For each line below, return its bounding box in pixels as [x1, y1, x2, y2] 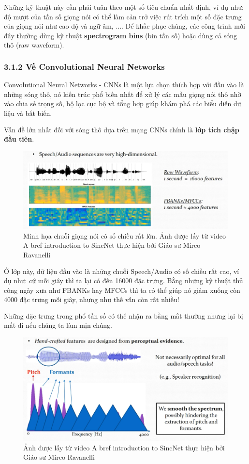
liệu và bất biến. [4, 108, 52, 118]
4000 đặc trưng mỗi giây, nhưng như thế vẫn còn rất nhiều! [4, 294, 179, 304]
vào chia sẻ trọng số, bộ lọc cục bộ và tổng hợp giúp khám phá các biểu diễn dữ [4, 98, 241, 109]
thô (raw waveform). [4, 40, 64, 50]
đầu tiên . [4, 134, 34, 144]
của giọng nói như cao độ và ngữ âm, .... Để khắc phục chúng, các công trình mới [4, 21, 245, 31]
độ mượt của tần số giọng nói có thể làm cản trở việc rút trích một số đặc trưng [4, 11, 242, 21]
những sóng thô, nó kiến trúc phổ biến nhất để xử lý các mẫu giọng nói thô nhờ [4, 89, 241, 99]
